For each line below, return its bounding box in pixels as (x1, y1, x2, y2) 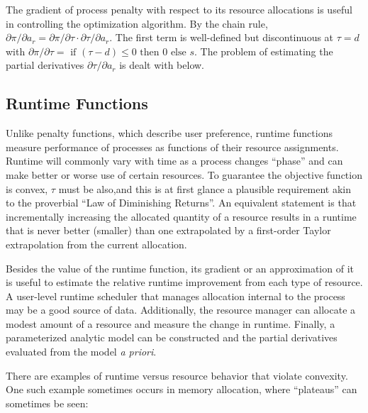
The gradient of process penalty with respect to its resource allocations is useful (6, 2, 352, 16)
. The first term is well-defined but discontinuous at (109, 30, 334, 45)
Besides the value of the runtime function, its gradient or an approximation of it (6, 260, 354, 275)
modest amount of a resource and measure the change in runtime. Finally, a (6, 316, 335, 331)
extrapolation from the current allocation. (6, 236, 187, 251)
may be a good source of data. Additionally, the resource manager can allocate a (6, 302, 356, 317)
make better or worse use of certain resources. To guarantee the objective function (6, 167, 362, 182)
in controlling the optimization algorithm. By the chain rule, (6, 16, 268, 31)
